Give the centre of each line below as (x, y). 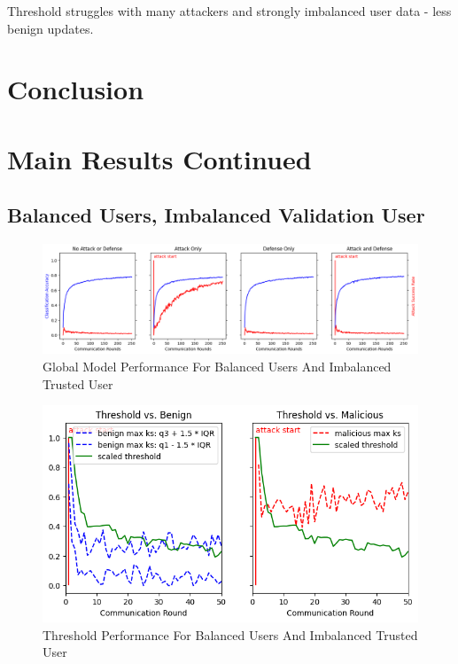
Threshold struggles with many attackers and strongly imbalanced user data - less (229, 11)
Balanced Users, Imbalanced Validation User (216, 215)
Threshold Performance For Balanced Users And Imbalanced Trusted (230, 634)
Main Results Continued (159, 158)
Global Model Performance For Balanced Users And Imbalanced (217, 366)
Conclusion (76, 89)
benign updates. (50, 28)
